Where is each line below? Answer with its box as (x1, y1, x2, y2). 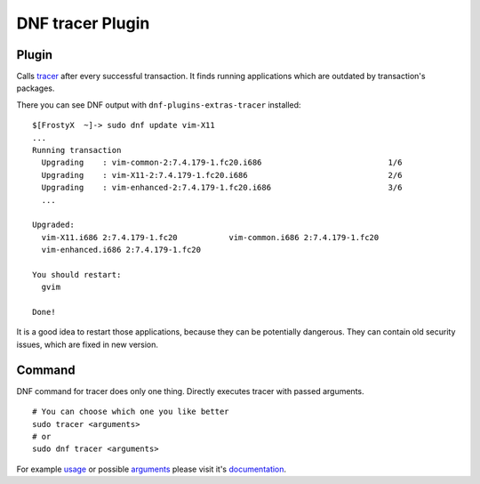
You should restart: (32, 270, 122, 279)
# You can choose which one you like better (32, 407, 230, 417)
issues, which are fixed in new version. (16, 339, 159, 350)
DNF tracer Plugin (16, 13, 150, 33)
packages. (16, 83, 55, 93)
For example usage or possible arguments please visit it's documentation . (16, 464, 287, 474)
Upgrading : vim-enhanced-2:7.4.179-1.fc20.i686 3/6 (41, 182, 403, 193)
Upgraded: (32, 220, 75, 230)
